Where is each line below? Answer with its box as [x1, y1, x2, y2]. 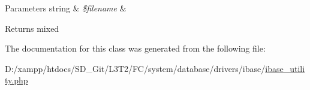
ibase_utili [265, 62, 305, 74]
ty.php [5, 74, 28, 86]
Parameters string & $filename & [5, 2, 127, 14]
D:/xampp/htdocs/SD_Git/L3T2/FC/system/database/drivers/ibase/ [5, 62, 266, 74]
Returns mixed [5, 22, 59, 34]
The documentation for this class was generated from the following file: [5, 42, 266, 55]
